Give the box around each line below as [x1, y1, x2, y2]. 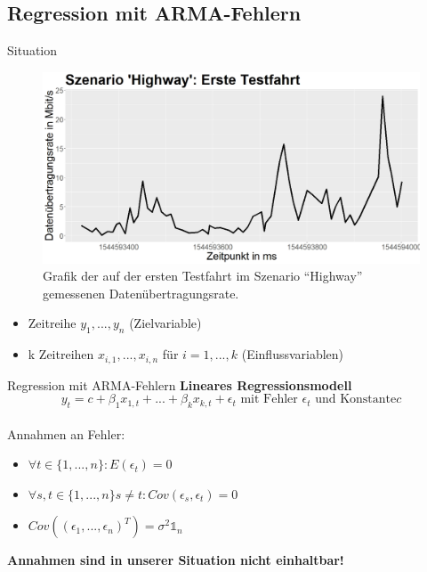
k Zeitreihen [28, 345, 94, 364]
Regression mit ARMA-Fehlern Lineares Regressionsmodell [7, 375, 352, 394]
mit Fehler [240, 393, 298, 406]
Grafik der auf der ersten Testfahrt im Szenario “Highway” [43, 266, 363, 285]
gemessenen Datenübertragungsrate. [43, 283, 239, 302]
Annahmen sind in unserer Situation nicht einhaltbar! [7, 551, 344, 569]
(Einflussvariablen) [241, 345, 344, 364]
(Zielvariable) [129, 314, 202, 332]
